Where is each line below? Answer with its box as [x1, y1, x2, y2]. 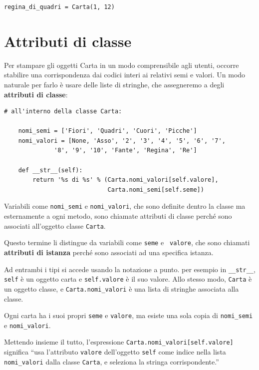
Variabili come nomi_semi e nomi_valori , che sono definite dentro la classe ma [4, 201, 246, 211]
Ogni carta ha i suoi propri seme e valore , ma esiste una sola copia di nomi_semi [4, 310, 253, 321]
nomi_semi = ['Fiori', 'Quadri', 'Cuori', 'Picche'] [18, 127, 197, 135]
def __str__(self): [18, 166, 83, 174]
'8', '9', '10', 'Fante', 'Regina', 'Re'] [54, 147, 197, 154]
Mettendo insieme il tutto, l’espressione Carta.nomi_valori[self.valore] [4, 337, 234, 347]
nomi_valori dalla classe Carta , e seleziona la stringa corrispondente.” [4, 356, 219, 367]
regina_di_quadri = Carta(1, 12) [4, 3, 115, 10]
